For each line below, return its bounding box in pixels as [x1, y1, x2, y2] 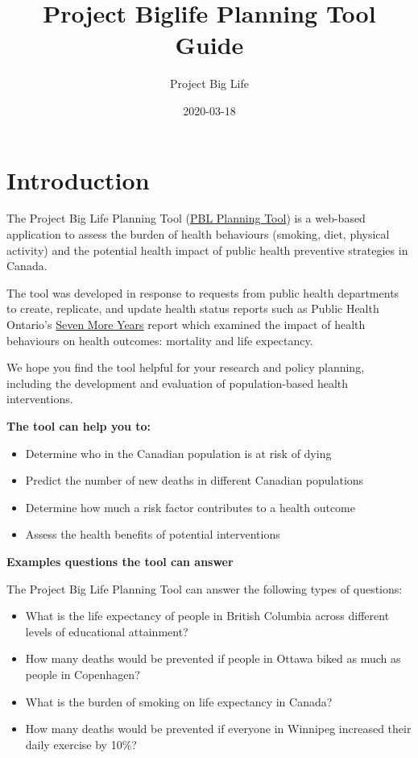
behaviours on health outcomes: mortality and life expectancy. [6, 331, 313, 348]
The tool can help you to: [6, 417, 151, 434]
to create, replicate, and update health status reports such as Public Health [6, 300, 379, 317]
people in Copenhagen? [25, 665, 140, 682]
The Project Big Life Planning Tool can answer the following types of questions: [6, 580, 403, 597]
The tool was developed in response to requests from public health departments [6, 284, 399, 301]
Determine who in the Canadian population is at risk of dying [25, 444, 332, 461]
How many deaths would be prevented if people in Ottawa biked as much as [25, 650, 401, 667]
